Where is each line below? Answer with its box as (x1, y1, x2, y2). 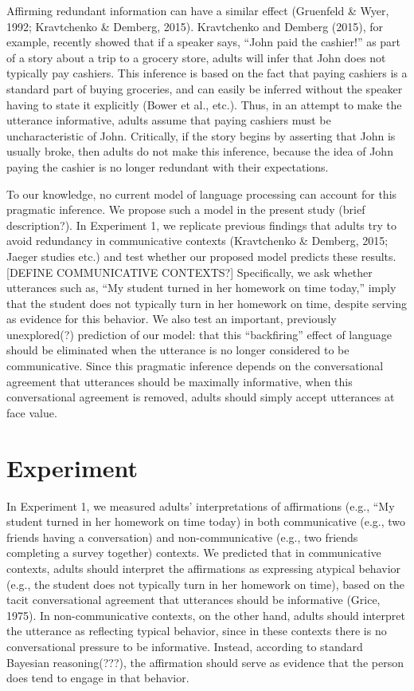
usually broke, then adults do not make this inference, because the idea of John (6, 143, 393, 160)
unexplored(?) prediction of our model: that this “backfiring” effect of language (6, 326, 393, 342)
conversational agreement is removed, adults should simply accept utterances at (6, 389, 395, 405)
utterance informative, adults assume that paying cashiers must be (6, 112, 331, 128)
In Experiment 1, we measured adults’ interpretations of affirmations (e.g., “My (6, 497, 395, 514)
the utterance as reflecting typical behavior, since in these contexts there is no (6, 622, 387, 639)
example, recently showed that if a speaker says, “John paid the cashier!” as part (6, 34, 401, 50)
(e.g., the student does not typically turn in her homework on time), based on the (6, 575, 405, 592)
